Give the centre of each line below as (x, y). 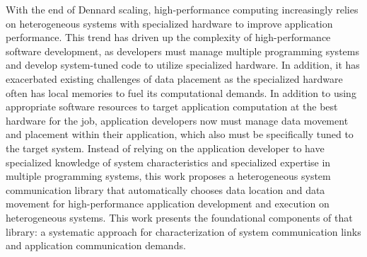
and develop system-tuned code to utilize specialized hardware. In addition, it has (183, 65)
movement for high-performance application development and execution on (168, 204)
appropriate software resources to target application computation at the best (172, 107)
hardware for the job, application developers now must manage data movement (177, 120)
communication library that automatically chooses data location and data (165, 189)
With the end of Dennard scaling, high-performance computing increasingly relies (182, 9)
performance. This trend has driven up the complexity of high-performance (168, 37)
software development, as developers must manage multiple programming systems (182, 51)
